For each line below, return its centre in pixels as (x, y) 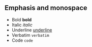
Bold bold (22, 19)
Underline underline (32, 30)
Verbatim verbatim (31, 35)
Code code (22, 40)
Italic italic (22, 25)
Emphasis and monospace (46, 8)
